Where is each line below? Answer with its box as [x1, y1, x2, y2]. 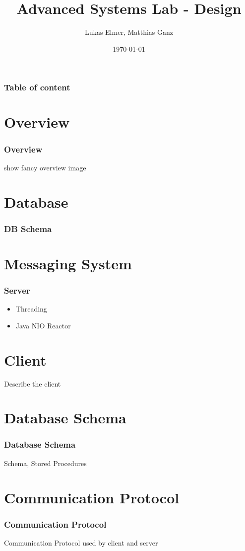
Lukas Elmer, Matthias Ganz [84, 27, 174, 37]
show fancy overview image [4, 162, 86, 172]
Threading [15, 304, 47, 314]
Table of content [4, 81, 70, 93]
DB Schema [4, 222, 52, 235]
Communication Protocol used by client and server [4, 537, 158, 548]
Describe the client [4, 378, 61, 389]
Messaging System [4, 253, 132, 273]
